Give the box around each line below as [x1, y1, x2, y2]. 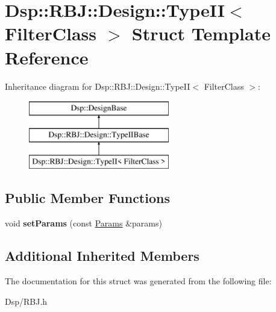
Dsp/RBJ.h [5, 295, 48, 307]
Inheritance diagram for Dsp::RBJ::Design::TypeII [5, 80, 190, 92]
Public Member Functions [5, 189, 170, 207]
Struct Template [131, 21, 271, 46]
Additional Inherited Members [5, 246, 199, 265]
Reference [5, 45, 89, 69]
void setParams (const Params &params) [5, 217, 162, 229]
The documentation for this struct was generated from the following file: [5, 275, 272, 287]
